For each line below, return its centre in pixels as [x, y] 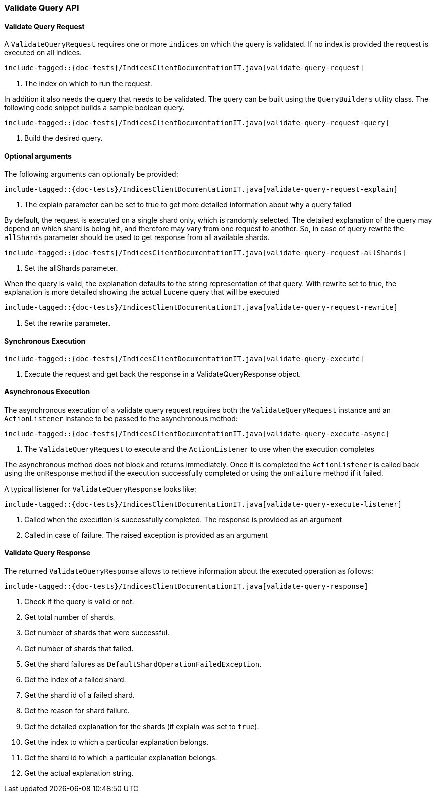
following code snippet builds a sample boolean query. [94, 108]
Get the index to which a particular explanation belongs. [117, 742]
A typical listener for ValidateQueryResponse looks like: [100, 489]
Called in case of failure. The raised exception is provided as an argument [146, 535]
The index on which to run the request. [88, 84]
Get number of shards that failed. [79, 649]
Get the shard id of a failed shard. [79, 695]
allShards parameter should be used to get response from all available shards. [137, 237]
